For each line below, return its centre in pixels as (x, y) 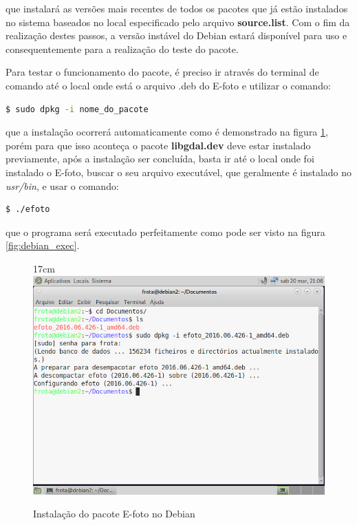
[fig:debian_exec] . (43, 245)
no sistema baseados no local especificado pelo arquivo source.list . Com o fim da (178, 22)
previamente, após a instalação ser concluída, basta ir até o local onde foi (160, 159)
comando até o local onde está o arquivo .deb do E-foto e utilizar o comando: (168, 85)
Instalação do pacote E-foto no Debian (114, 514)
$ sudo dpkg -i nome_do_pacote (77, 109)
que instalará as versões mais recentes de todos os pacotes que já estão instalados (177, 8)
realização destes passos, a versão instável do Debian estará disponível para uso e (176, 35)
